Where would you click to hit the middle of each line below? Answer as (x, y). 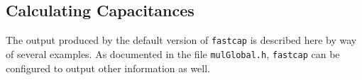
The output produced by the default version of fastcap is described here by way (181, 40)
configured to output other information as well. (108, 68)
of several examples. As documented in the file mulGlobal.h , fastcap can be (173, 53)
